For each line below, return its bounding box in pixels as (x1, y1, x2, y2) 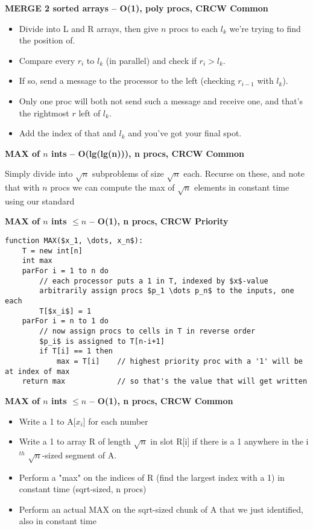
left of (78, 106, 101, 119)
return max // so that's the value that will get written (22, 377, 308, 386)
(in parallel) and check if (106, 54, 197, 66)
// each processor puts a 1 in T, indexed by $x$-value (39, 276, 268, 285)
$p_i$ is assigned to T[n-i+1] (39, 337, 165, 346)
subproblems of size (92, 167, 164, 180)
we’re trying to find (229, 22, 301, 34)
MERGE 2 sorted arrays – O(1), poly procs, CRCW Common (5, 2, 268, 14)
